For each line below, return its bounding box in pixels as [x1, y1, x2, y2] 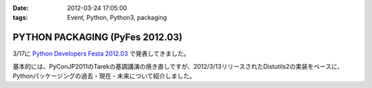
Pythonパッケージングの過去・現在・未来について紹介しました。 [12, 72, 196, 80]
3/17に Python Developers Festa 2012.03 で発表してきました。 [12, 49, 190, 58]
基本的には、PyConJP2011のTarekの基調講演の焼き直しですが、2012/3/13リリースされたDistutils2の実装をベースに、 [12, 62, 344, 70]
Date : [12, 4, 29, 12]
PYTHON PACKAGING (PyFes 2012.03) [12, 32, 183, 43]
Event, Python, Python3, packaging [67, 14, 167, 22]
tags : [12, 14, 28, 22]
